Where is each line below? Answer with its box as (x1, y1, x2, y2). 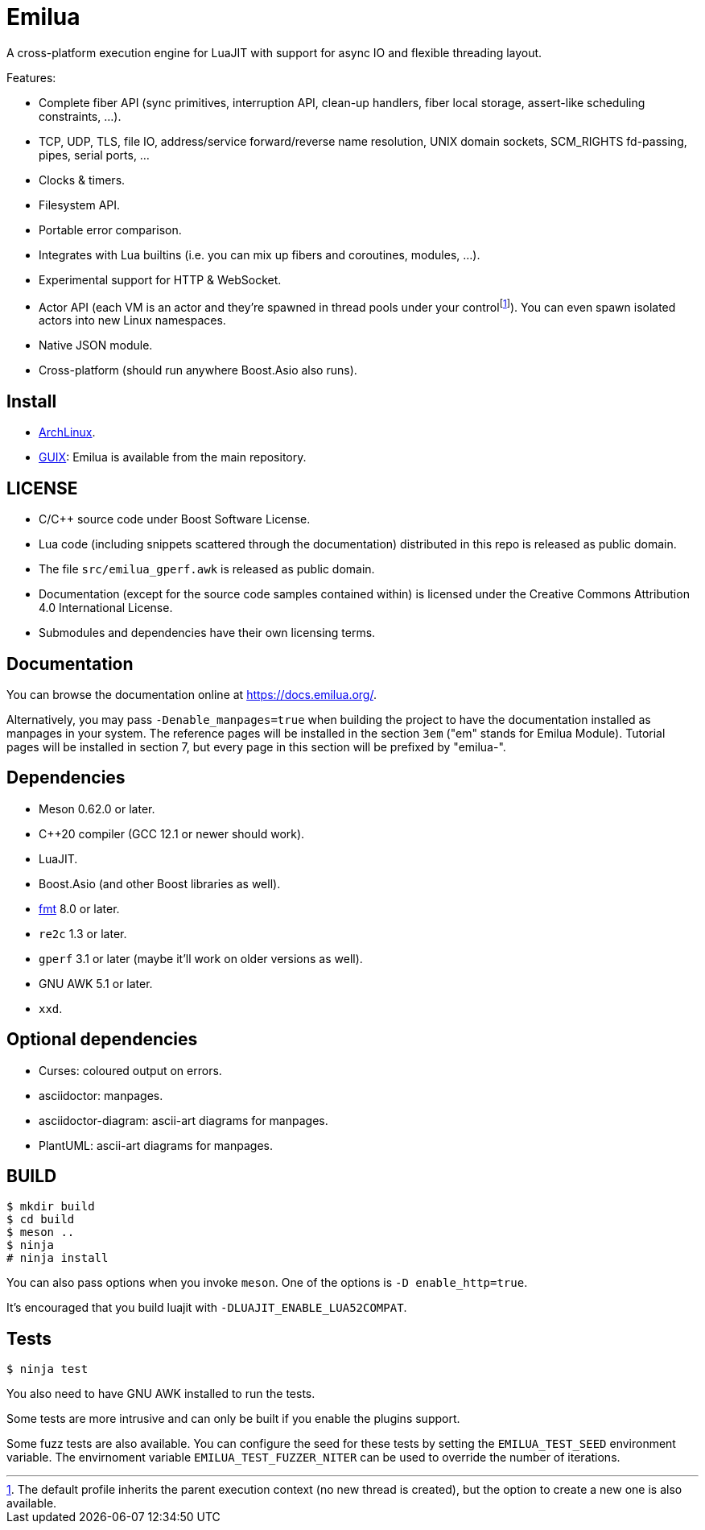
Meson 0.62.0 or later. (39, 801, 155, 816)
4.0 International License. (39, 601, 173, 615)
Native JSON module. (39, 338, 153, 353)
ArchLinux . (39, 425, 96, 440)
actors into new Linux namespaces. (39, 313, 226, 328)
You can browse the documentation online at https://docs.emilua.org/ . (6, 687, 377, 701)
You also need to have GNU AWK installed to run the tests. (6, 1387, 315, 1401)
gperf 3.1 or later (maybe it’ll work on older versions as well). (39, 951, 363, 966)
